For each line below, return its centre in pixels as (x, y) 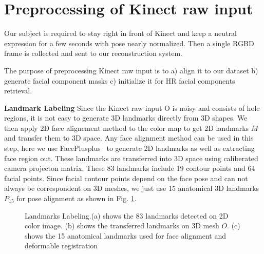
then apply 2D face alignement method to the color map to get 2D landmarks (127, 128)
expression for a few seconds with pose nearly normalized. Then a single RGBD (129, 43)
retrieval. (18, 91)
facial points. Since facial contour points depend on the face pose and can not (126, 178)
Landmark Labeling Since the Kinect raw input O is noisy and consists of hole (132, 108)
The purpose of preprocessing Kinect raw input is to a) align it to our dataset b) (131, 70)
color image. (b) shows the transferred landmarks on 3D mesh (122, 226)
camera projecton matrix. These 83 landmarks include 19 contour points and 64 (130, 168)
